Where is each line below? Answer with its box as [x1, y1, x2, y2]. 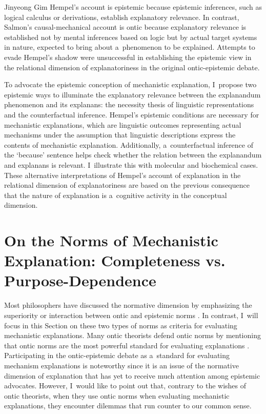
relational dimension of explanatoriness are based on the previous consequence [4, 180, 250, 190]
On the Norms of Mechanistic [4, 230, 218, 251]
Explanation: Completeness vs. [4, 250, 226, 271]
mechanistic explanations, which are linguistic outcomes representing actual [4, 119, 241, 130]
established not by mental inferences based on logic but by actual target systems [4, 31, 257, 42]
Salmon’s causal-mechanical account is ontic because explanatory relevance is [4, 22, 247, 32]
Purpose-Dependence [4, 270, 156, 291]
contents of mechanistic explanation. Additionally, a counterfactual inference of [4, 139, 253, 150]
